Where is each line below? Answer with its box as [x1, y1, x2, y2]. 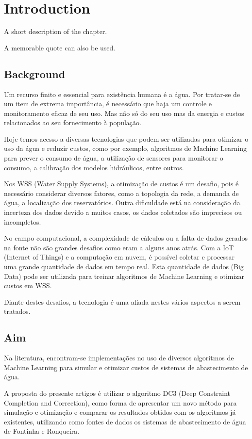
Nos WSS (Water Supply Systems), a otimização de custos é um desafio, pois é [4, 179, 239, 189]
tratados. [4, 306, 31, 316]
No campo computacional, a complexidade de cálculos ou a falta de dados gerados [4, 233, 248, 243]
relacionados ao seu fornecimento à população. [4, 117, 141, 128]
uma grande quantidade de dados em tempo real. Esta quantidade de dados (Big [4, 261, 244, 272]
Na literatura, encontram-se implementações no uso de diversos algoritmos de [4, 353, 234, 363]
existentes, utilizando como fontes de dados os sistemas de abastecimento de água [4, 416, 246, 426]
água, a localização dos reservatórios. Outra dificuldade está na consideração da [4, 197, 240, 208]
